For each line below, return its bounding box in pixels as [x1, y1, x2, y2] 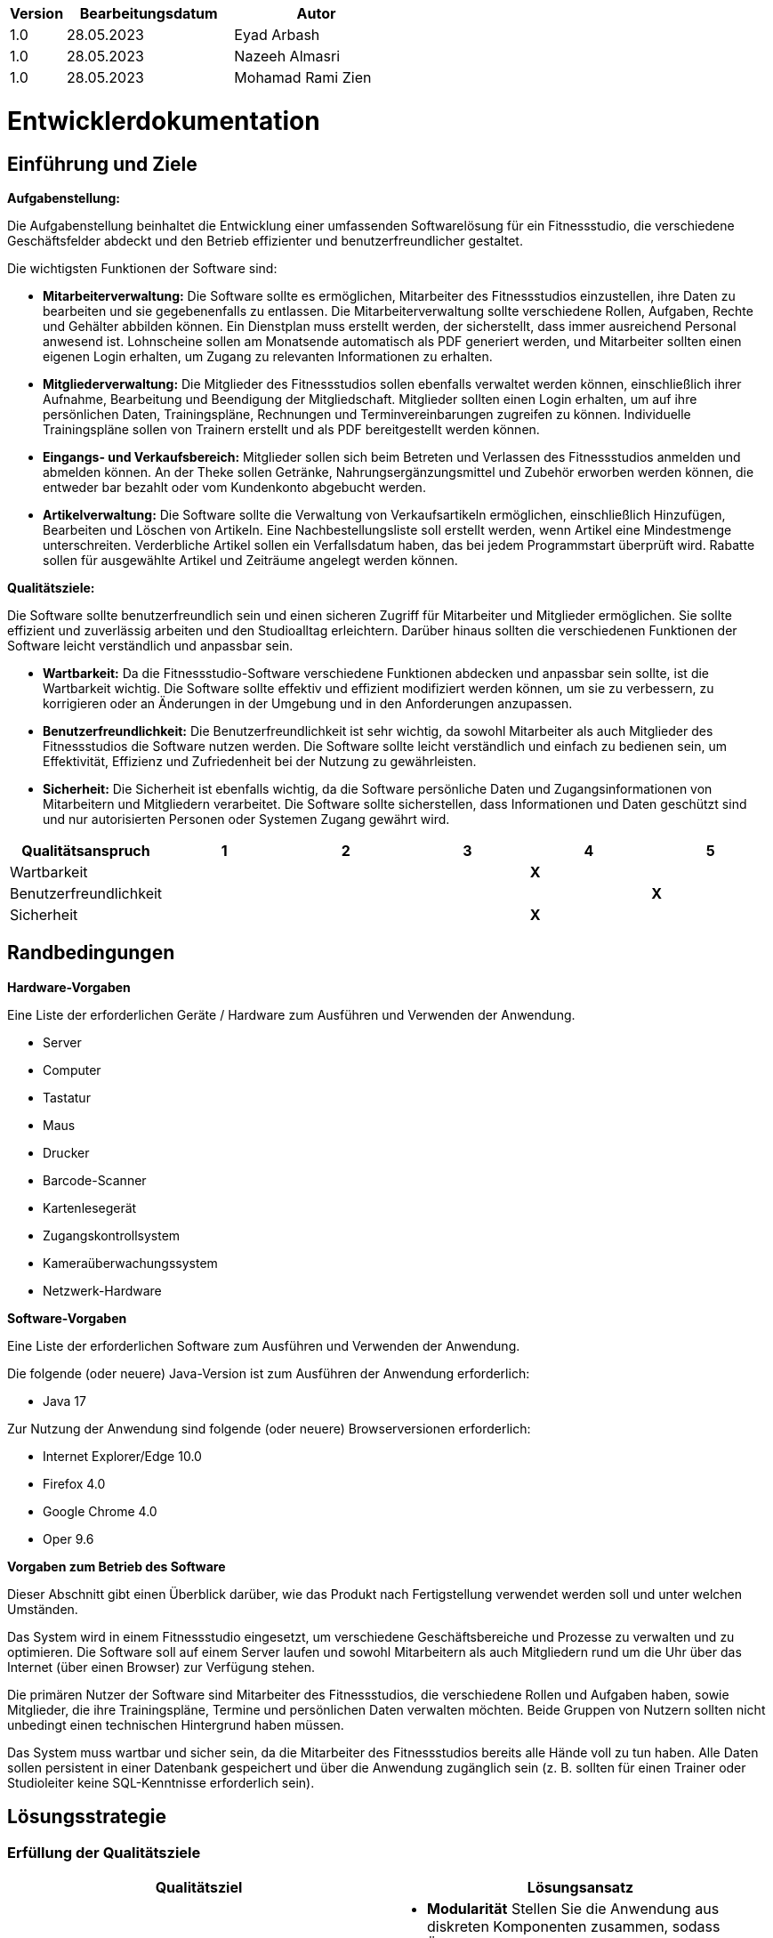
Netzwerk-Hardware [43, 1282, 162, 1298]
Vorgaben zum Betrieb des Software [7, 1558, 226, 1574]
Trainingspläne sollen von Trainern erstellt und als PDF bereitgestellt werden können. [43, 421, 540, 437]
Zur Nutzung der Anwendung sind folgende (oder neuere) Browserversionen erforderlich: [7, 1420, 531, 1436]
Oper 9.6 [43, 1530, 94, 1546]
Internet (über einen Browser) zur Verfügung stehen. [7, 1659, 315, 1675]
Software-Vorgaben [7, 1310, 127, 1326]
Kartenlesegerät [43, 1199, 137, 1215]
